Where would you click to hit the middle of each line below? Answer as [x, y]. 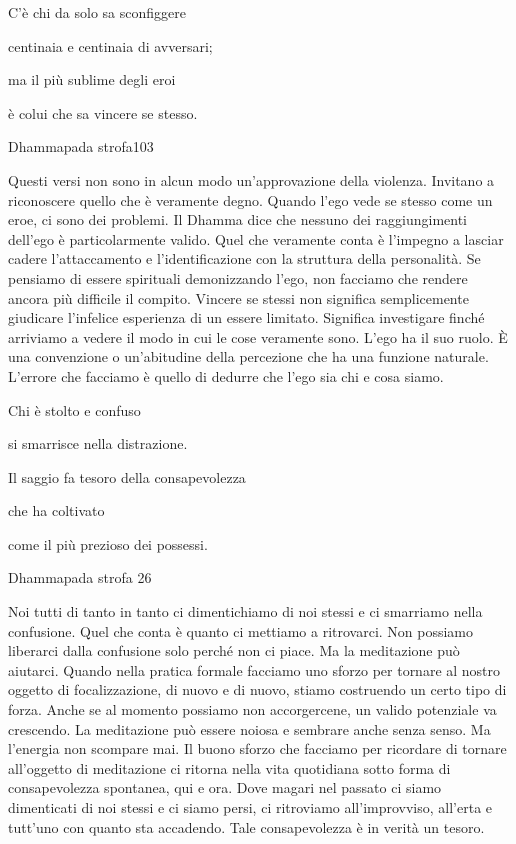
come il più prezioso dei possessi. [108, 543]
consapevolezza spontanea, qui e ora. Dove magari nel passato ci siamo [225, 787]
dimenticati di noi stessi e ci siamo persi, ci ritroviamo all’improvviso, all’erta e [250, 807]
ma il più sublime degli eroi [92, 79]
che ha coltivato [56, 510]
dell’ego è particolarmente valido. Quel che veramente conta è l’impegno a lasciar [256, 238]
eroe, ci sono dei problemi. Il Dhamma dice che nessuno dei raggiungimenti [238, 219]
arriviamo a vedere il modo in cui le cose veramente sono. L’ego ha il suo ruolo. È [258, 336]
